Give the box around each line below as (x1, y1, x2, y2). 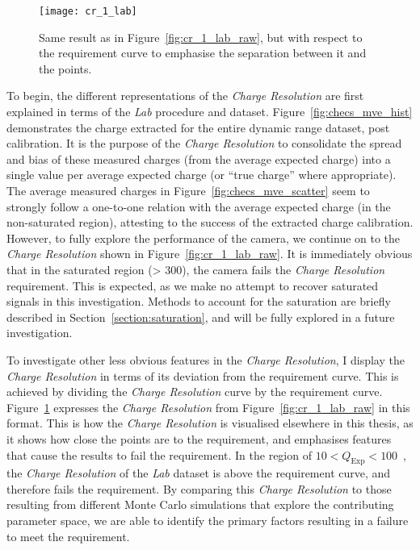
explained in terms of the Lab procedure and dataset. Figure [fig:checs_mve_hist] (6, 103, 413, 120)
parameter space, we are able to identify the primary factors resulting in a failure (6, 512, 409, 529)
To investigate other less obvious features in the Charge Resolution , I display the (6, 351, 405, 368)
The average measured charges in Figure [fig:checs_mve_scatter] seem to (6, 182, 370, 198)
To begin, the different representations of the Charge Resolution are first (6, 87, 364, 104)
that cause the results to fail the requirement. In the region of (6, 446, 312, 463)
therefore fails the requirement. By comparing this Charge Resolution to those (6, 480, 392, 497)
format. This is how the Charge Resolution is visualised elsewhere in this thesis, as (6, 415, 414, 431)
